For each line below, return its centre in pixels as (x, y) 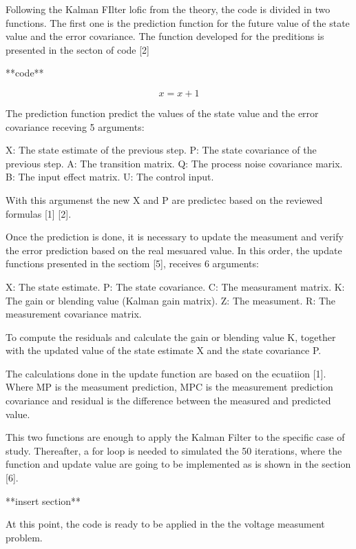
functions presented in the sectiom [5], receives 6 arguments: (132, 263)
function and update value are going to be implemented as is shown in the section (178, 464)
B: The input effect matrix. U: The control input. (110, 177)
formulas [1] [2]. (39, 213)
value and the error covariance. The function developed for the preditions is (165, 36)
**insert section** (43, 500)
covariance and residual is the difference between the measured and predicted (168, 401)
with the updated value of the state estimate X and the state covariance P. (164, 350)
